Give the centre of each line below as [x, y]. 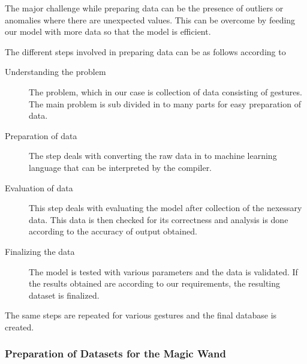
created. [19, 327]
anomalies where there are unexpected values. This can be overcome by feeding [150, 19]
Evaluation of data [39, 187]
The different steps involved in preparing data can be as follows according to [145, 51]
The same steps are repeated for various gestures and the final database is [141, 315]
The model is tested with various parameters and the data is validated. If [163, 271]
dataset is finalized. [64, 295]
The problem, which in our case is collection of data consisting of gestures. [165, 91]
